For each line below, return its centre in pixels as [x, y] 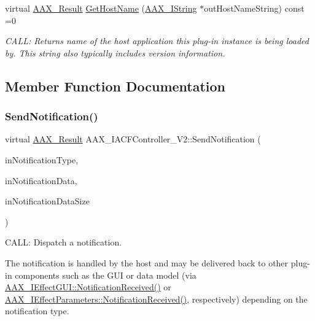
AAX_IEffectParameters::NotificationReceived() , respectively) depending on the [156, 299]
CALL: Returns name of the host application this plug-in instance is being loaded [157, 41]
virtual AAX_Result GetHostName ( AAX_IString [101, 8]
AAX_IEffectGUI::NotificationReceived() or [88, 287]
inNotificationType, [42, 159]
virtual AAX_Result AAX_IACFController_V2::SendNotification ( [133, 139]
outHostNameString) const [254, 8]
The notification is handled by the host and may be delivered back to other [147, 262]
